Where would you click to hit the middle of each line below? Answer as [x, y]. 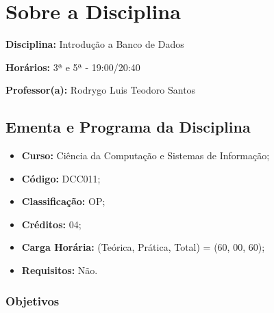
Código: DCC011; [61, 178]
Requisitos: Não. [60, 270]
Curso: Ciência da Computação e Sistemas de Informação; [146, 155]
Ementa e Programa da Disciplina [128, 127]
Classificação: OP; [63, 201]
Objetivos [33, 300]
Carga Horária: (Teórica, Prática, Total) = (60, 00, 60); [143, 247]
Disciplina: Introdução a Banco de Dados [95, 44]
